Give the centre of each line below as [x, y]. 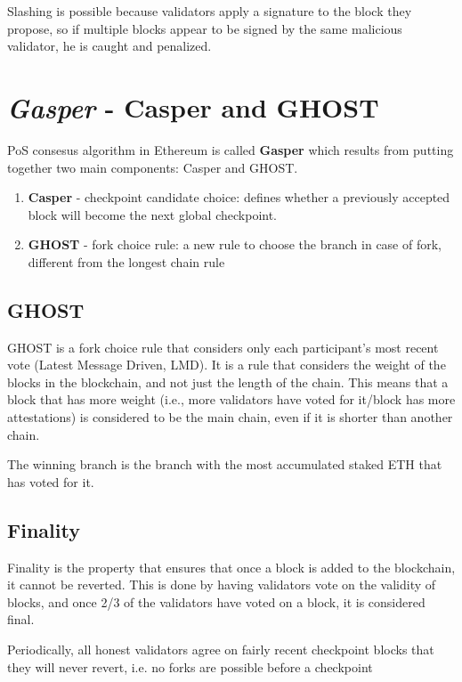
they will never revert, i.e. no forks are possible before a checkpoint [190, 666]
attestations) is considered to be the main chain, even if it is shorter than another [230, 417]
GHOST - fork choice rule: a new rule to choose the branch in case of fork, [235, 244]
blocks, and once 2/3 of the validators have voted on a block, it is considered [216, 601]
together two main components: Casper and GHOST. [153, 167]
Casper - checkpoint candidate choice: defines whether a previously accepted [239, 197]
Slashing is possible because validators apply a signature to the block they [210, 11]
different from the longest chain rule [126, 261]
